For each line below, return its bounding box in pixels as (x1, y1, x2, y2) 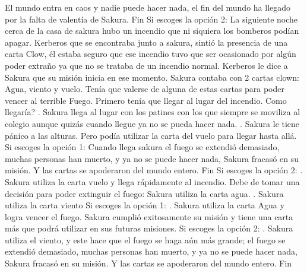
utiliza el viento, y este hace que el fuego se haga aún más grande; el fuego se (5, 233, 286, 246)
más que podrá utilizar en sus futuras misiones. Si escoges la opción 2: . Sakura (5, 222, 293, 234)
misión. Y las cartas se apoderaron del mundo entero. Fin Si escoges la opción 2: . (5, 164, 303, 176)
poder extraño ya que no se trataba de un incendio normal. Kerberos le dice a (5, 59, 288, 71)
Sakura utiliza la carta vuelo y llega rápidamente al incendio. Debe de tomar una (5, 175, 300, 188)
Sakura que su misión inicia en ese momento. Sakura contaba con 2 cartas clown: (5, 71, 299, 83)
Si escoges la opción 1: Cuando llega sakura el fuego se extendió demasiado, (5, 141, 280, 153)
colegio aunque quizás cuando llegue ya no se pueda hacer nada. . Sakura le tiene (5, 117, 300, 129)
